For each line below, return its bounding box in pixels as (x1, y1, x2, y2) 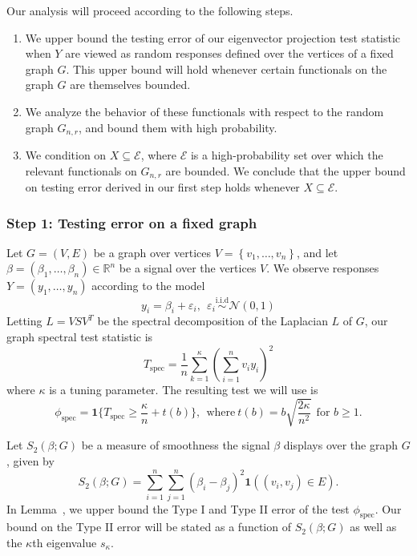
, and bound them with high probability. (79, 119, 277, 135)
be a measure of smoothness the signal (81, 437, 270, 453)
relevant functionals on (25, 162, 137, 179)
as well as (350, 518, 397, 535)
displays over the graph (283, 437, 399, 453)
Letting (6, 312, 43, 329)
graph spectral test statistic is (6, 328, 153, 345)
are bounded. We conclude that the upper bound (165, 162, 406, 179)
